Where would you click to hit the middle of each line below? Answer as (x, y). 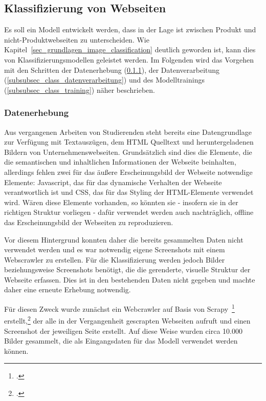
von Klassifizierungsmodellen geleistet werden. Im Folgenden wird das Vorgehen (129, 59)
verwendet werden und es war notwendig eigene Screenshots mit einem (115, 249)
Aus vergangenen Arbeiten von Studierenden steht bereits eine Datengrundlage (128, 132)
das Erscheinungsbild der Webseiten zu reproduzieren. (89, 222)
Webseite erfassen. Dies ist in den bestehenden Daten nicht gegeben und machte (130, 279)
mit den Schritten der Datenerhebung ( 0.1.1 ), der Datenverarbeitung (112, 69)
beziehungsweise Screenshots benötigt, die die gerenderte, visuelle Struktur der (127, 269)
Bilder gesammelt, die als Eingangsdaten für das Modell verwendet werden (121, 341)
